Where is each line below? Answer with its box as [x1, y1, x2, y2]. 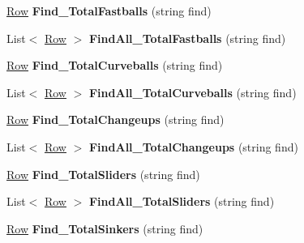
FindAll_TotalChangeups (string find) [88, 138, 298, 155]
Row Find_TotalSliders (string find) [6, 165, 200, 182]
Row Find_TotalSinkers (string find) [6, 220, 203, 237]
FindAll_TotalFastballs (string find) [88, 29, 286, 46]
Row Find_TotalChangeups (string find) [6, 111, 225, 128]
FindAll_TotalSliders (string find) [88, 193, 275, 210]
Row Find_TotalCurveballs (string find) [6, 57, 223, 74]
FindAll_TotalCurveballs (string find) [88, 83, 297, 100]
